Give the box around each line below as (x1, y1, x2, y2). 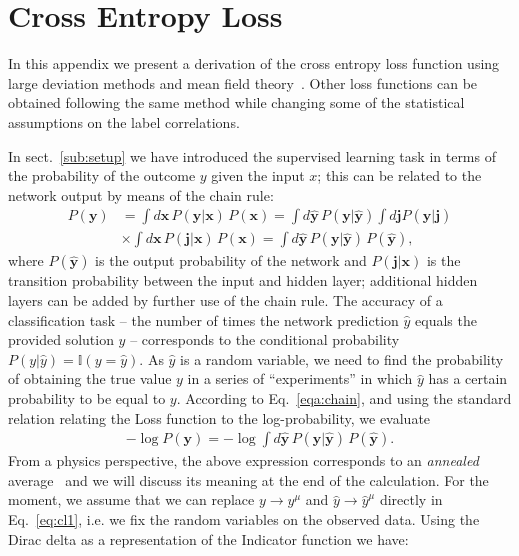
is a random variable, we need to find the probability (180, 348, 504, 369)
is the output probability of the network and (95, 250, 367, 271)
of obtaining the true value (8, 368, 172, 389)
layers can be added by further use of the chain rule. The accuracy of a (8, 289, 443, 310)
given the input (211, 165, 305, 186)
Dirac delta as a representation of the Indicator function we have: (8, 528, 409, 549)
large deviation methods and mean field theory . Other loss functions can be (8, 72, 478, 93)
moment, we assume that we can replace (8, 489, 255, 510)
